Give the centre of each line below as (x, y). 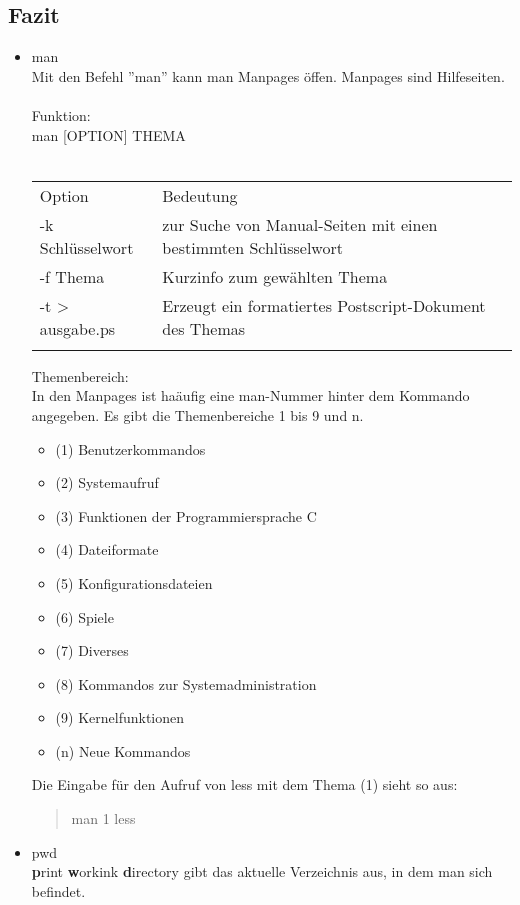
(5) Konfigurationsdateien (134, 582)
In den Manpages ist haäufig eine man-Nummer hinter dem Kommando (250, 395)
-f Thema (72, 276)
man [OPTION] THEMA (108, 134)
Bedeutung (200, 195)
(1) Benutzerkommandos (130, 448)
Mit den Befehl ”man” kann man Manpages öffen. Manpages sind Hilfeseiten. (268, 75)
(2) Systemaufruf (107, 482)
